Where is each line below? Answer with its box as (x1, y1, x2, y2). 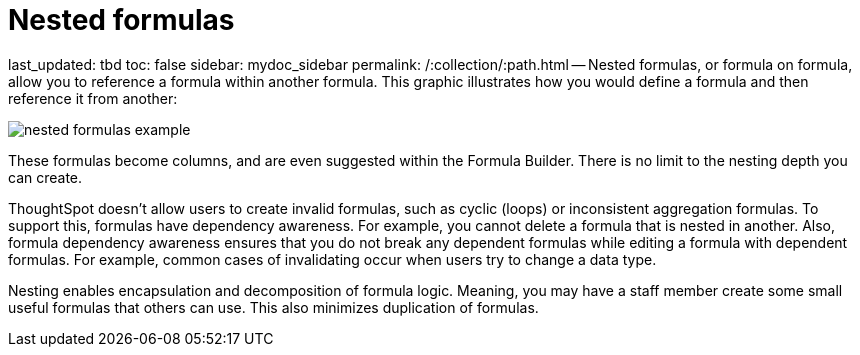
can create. (8, 168, 83, 186)
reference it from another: (8, 89, 178, 107)
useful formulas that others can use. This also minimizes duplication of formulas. (8, 298, 539, 316)
